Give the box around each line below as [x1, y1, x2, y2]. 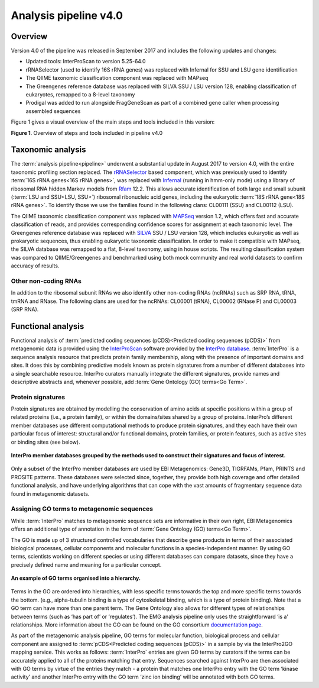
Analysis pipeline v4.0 [11, 9, 123, 22]
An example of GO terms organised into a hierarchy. [11, 574, 141, 582]
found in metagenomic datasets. [11, 490, 90, 497]
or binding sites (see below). [11, 438, 80, 445]
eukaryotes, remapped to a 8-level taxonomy [25, 91, 135, 98]
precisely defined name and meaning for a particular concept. [11, 561, 162, 568]
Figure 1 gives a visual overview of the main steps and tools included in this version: [11, 118, 215, 125]
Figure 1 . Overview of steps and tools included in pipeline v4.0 [11, 129, 163, 136]
